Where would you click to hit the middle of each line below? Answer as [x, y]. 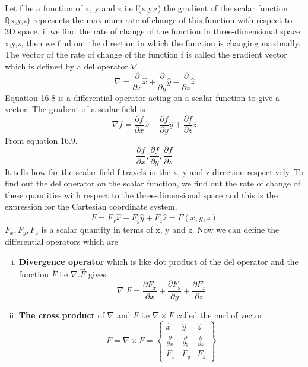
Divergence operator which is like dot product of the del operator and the [158, 261]
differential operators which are [61, 241]
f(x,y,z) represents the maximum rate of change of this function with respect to [149, 19]
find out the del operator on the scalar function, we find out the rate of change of [153, 183]
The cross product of [61, 314]
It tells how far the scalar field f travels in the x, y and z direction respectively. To [154, 171]
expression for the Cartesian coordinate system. [91, 206]
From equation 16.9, [41, 140]
